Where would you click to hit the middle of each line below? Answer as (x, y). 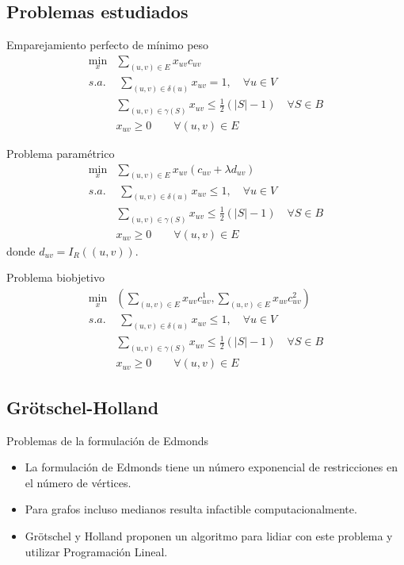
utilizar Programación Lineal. (96, 551)
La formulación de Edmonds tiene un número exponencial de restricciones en (211, 467)
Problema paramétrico (61, 154)
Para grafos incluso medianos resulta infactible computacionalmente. (191, 509)
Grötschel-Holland (83, 407)
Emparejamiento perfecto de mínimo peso (108, 45)
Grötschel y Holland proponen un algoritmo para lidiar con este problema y (209, 535)
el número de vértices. (78, 482)
